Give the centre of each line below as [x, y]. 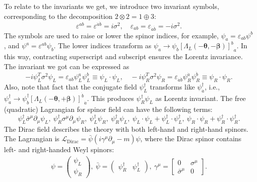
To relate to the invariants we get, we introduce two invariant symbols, [112, 6]
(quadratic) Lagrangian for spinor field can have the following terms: [108, 109]
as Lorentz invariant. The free [201, 98]
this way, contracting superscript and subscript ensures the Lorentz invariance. [124, 56]
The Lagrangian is [32, 138]
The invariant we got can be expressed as [67, 66]
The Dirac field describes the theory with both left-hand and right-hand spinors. [126, 129]
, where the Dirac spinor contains [191, 138]
